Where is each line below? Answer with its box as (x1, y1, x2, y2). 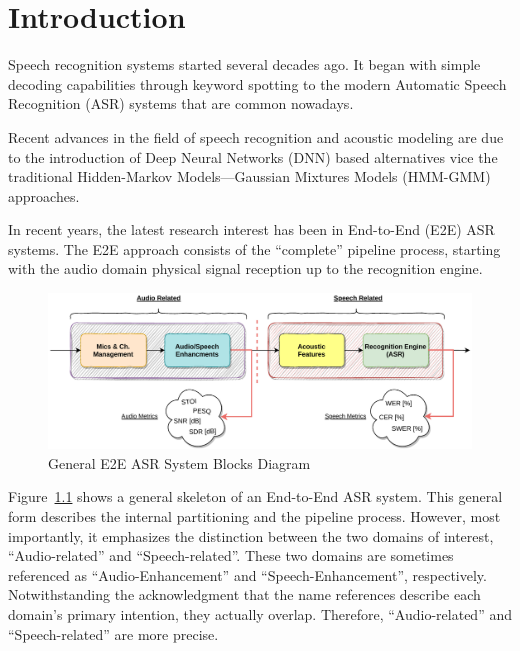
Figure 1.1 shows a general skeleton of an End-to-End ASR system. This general (8, 486, 503, 507)
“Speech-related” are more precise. (8, 623, 219, 644)
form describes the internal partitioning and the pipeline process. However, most (8, 505, 501, 526)
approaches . (8, 185, 80, 206)
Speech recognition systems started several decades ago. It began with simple (8, 54, 481, 75)
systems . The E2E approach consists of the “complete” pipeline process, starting (8, 238, 501, 259)
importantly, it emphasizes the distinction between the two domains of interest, (8, 525, 494, 546)
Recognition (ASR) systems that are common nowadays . (8, 93, 354, 114)
